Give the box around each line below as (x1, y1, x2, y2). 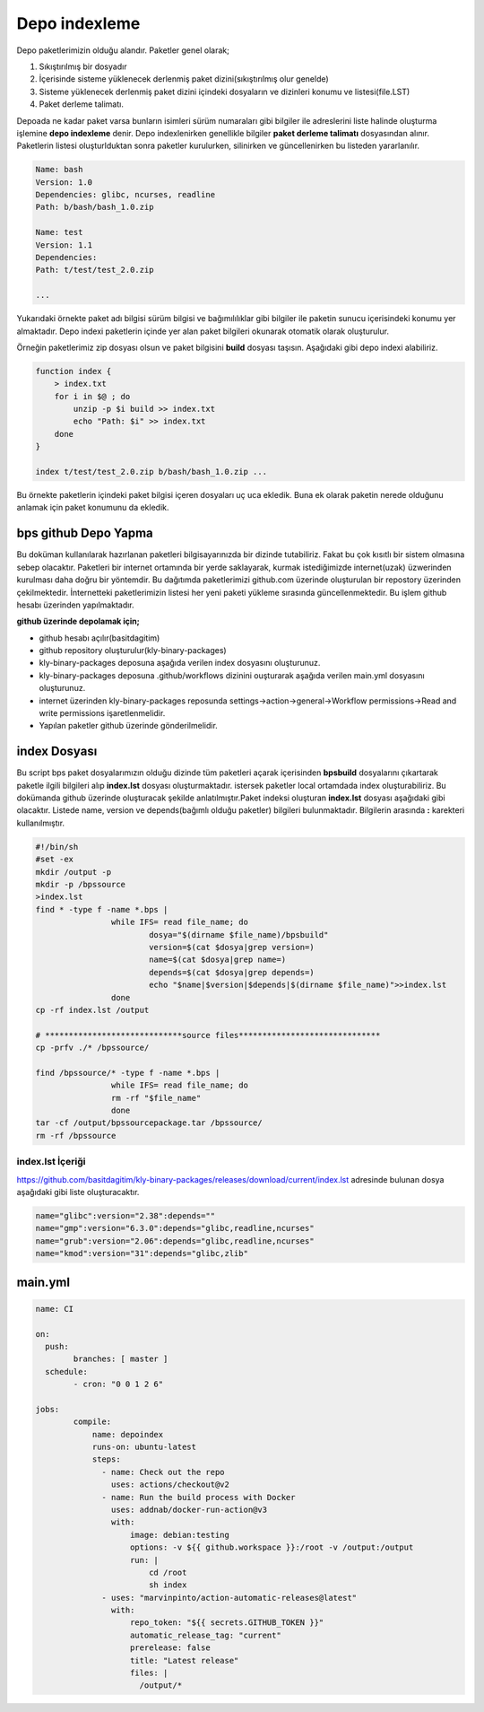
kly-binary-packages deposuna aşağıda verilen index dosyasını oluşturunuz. (39, 658, 321, 668)
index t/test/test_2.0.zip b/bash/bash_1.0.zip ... (35, 467, 268, 477)
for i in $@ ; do (54, 391, 131, 401)
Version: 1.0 (35, 177, 93, 188)
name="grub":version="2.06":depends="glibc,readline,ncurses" (35, 1236, 315, 1246)
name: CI (35, 1304, 74, 1314)
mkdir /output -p (35, 867, 112, 877)
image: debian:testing (130, 1530, 230, 1540)
